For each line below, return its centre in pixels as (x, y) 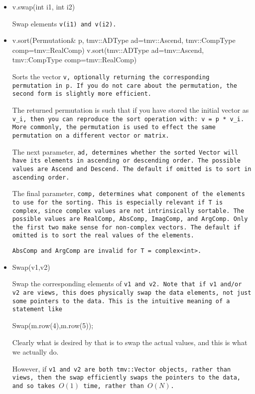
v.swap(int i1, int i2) (44, 6)
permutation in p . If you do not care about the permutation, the (125, 86)
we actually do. (35, 352)
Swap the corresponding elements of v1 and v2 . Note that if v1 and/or (127, 284)
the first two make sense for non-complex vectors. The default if (126, 227)
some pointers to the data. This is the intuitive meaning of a (121, 301)
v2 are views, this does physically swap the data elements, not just (132, 293)
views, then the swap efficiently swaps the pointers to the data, (126, 378)
